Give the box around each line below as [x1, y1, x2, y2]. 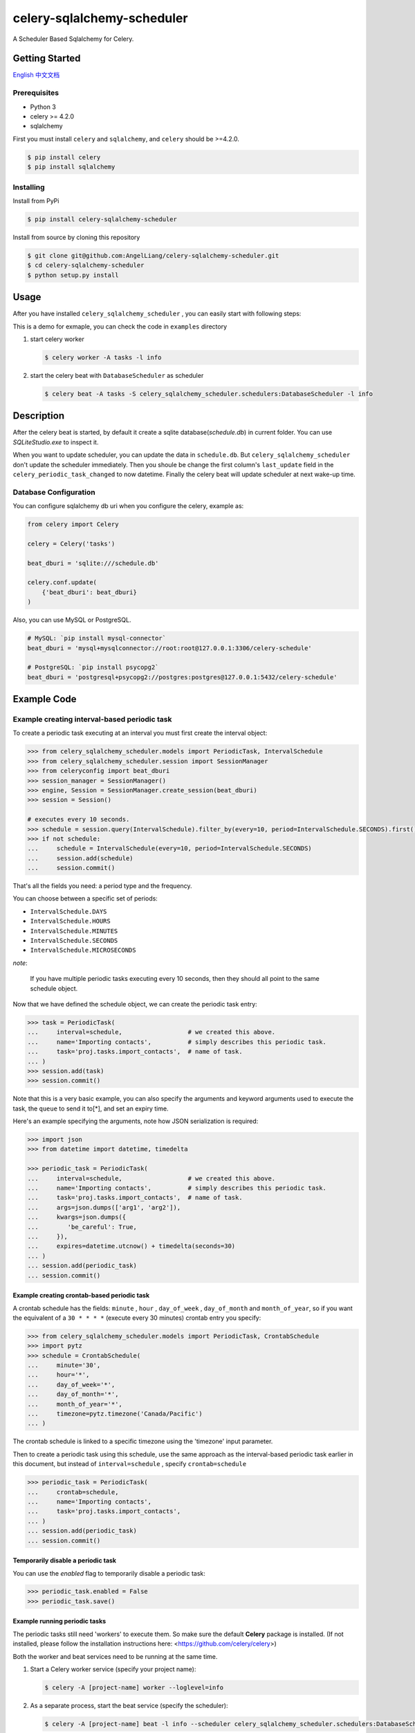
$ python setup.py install [27, 271, 119, 279]
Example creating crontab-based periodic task [12, 1291, 150, 1300]
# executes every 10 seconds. [27, 815, 130, 824]
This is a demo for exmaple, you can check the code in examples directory [12, 322, 228, 331]
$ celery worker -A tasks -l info [44, 354, 162, 361]
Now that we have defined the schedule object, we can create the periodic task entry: [12, 1000, 257, 1008]
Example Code [12, 693, 77, 705]
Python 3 [30, 103, 57, 111]
